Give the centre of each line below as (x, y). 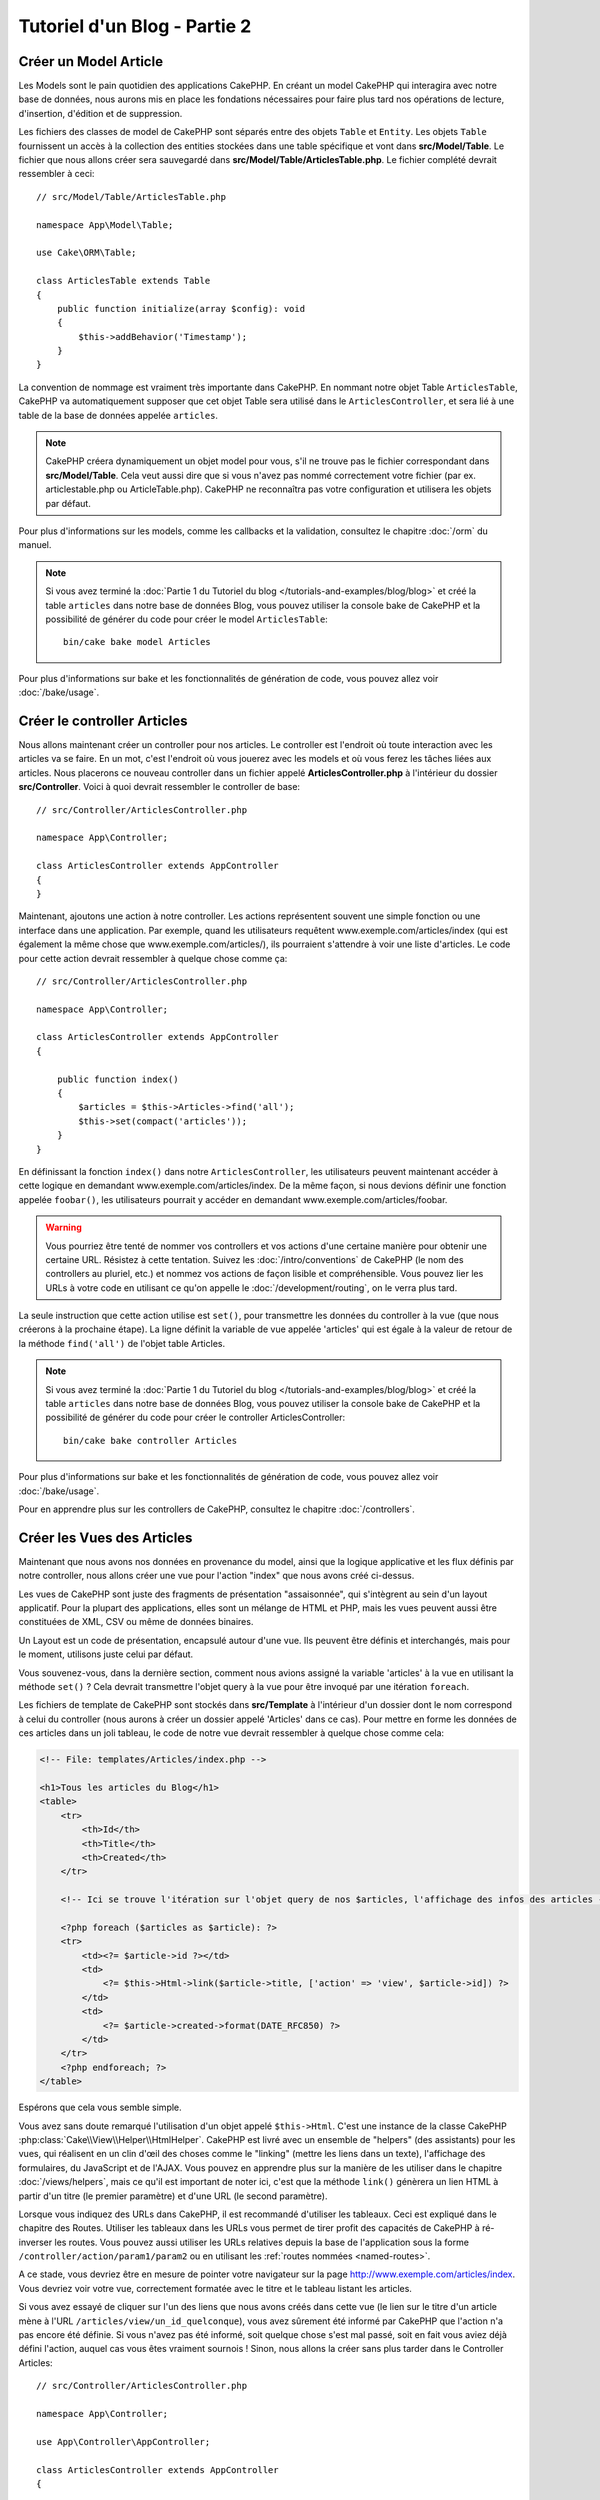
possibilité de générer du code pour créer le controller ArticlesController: (195, 1417)
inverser (35, 2242)
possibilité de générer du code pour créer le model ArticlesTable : (187, 619)
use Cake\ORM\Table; (86, 253)
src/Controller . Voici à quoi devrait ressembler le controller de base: (159, 787)
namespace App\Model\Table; (105, 224)
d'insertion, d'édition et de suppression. (100, 113)
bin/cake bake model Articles (137, 642)
